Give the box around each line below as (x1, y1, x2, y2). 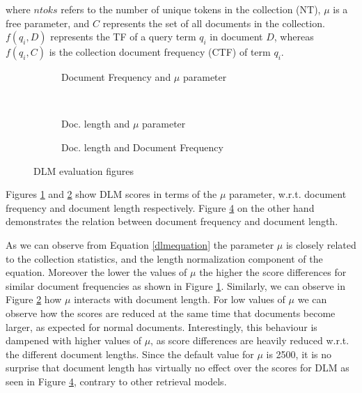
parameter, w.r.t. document (229, 187, 347, 201)
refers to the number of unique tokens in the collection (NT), (61, 2, 321, 16)
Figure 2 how (6, 292, 62, 307)
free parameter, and (6, 15, 90, 30)
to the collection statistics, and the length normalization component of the (6, 251, 323, 265)
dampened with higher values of (6, 333, 141, 348)
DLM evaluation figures (33, 163, 134, 178)
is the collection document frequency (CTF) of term (49, 45, 271, 59)
